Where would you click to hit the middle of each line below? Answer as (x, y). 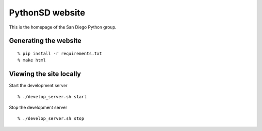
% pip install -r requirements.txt (60, 53)
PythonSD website (47, 13)
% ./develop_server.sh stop (51, 119)
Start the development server (38, 86)
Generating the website (45, 41)
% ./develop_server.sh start (52, 96)
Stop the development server (38, 108)
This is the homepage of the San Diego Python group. (63, 27)
